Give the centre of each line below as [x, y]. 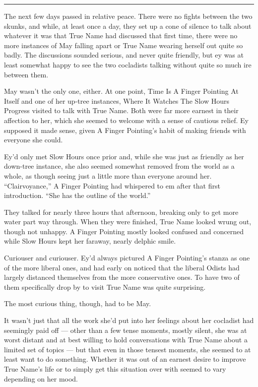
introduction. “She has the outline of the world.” [77, 195]
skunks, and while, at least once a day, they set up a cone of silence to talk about [128, 26]
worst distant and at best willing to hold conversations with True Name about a [126, 340]
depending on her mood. [41, 378]
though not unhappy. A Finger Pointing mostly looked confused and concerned [124, 231]
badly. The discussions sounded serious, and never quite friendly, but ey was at [124, 55]
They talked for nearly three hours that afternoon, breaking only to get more [121, 212]
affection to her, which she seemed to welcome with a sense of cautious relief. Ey [126, 120]
